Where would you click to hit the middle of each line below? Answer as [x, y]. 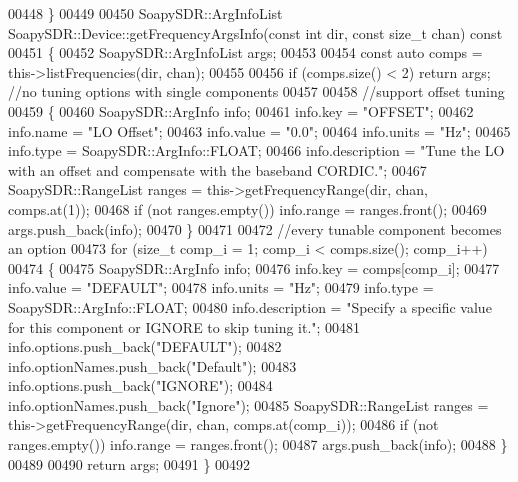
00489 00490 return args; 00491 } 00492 [129, 463]
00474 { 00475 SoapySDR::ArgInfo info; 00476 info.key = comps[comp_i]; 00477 [254, 267]
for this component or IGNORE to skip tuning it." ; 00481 [184, 326]
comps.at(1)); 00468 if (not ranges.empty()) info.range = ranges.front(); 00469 [247, 208]
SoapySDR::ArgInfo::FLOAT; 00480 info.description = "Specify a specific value [250, 306]
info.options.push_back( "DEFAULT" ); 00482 [145, 346]
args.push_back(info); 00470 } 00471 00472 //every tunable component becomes [255, 228]
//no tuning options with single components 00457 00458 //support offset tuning [256, 91]
